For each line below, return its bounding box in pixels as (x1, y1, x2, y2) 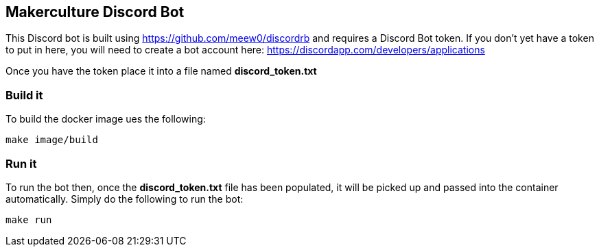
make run (5, 214, 52, 225)
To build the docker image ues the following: (5, 113, 206, 125)
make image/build (5, 134, 98, 146)
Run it (5, 156, 37, 171)
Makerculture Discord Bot (5, 3, 185, 21)
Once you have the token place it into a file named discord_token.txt (5, 65, 317, 77)
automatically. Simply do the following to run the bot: (5, 192, 244, 205)
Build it (5, 88, 43, 102)
